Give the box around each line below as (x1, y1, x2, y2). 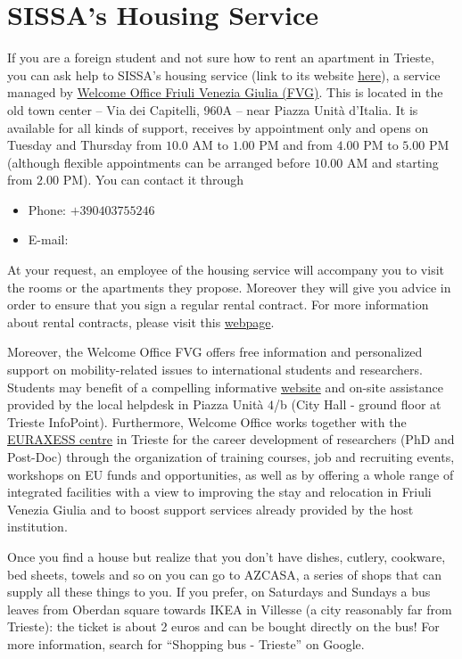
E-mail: (28, 230, 69, 249)
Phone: (28, 200, 67, 218)
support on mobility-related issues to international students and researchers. (7, 360, 423, 379)
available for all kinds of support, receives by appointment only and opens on (7, 118, 429, 136)
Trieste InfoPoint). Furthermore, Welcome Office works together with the (7, 412, 407, 431)
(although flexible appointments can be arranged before (7, 152, 310, 171)
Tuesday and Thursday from (7, 136, 162, 154)
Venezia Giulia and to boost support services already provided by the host (7, 499, 414, 518)
